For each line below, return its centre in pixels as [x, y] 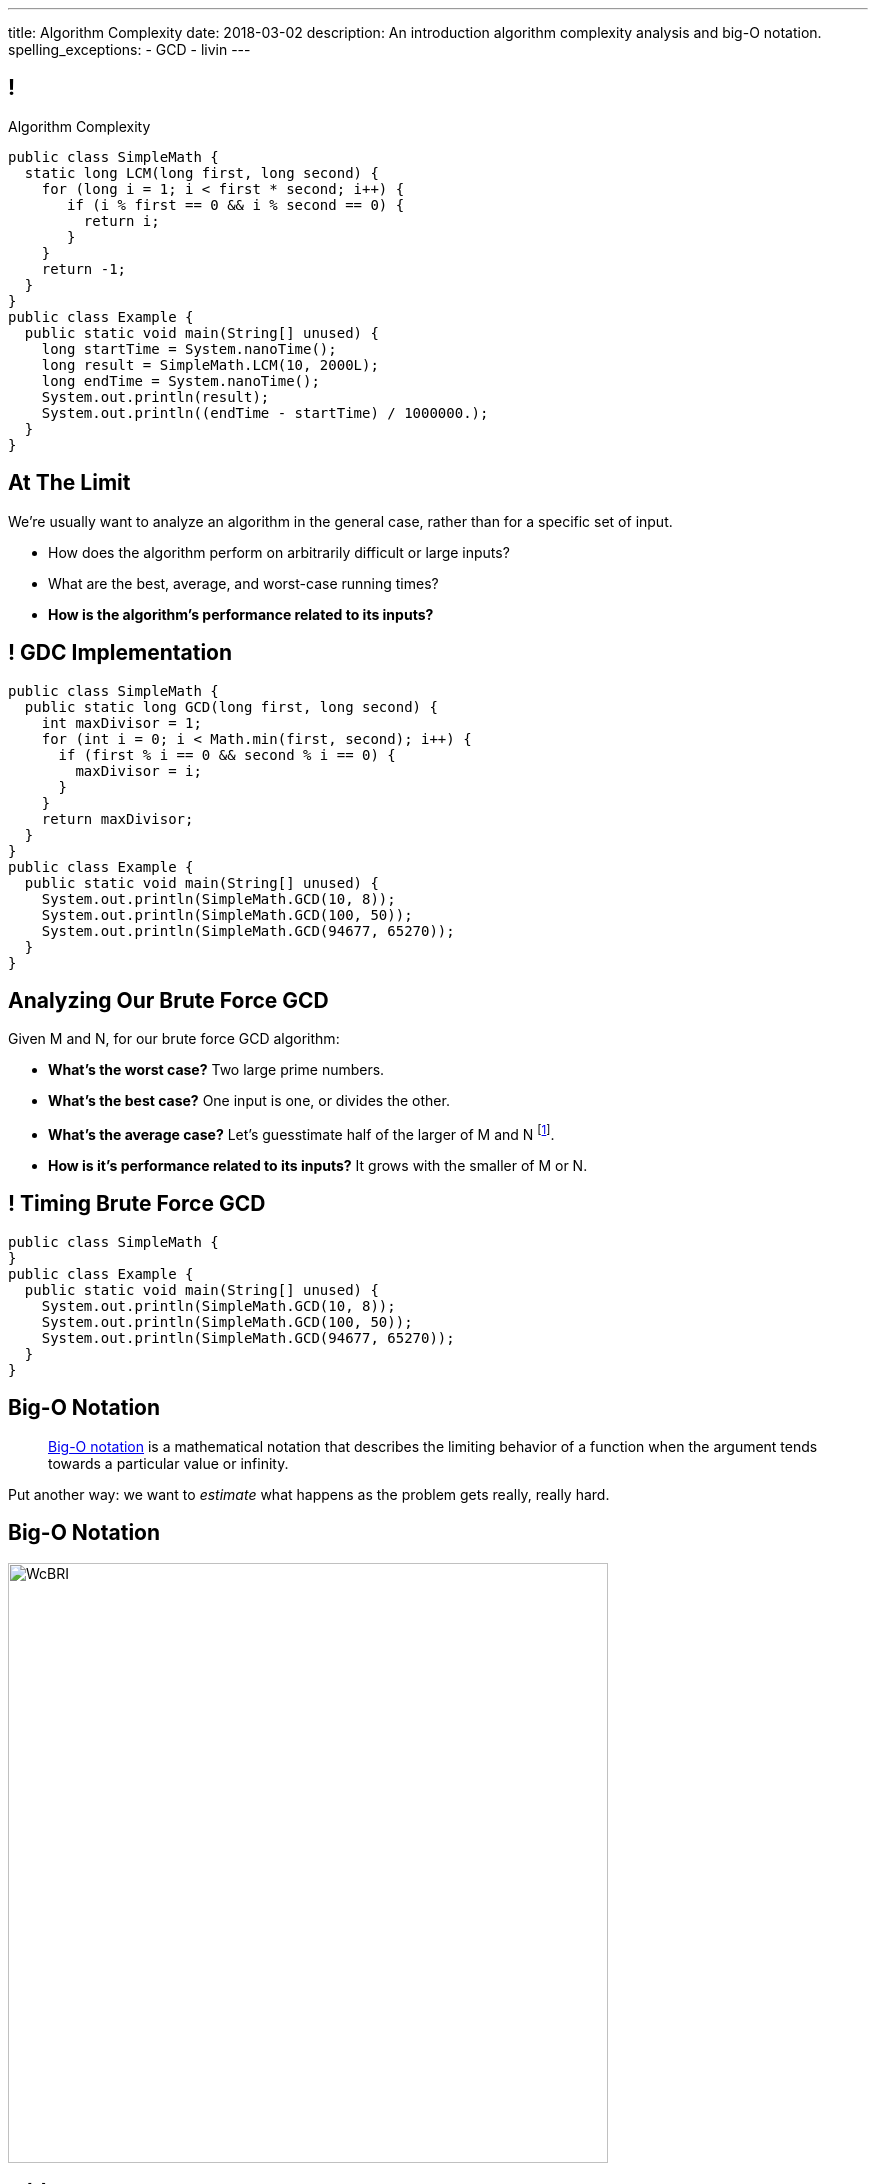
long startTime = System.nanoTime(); [189, 348]
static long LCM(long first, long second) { [201, 172]
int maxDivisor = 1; [121, 722]
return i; [121, 220]
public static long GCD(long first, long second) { [231, 706]
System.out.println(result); [155, 396]
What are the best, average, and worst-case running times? [243, 583]
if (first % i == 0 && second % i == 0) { [227, 754]
